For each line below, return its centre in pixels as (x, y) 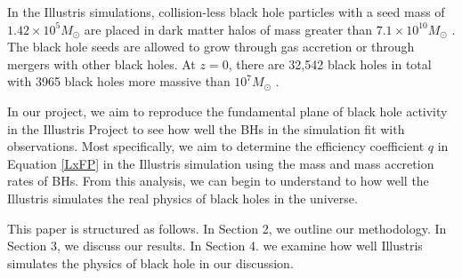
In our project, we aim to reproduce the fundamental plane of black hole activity (227, 111)
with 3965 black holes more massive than (119, 81)
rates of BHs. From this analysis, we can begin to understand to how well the (218, 181)
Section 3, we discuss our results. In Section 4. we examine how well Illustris (215, 246)
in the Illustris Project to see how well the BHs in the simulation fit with (206, 128)
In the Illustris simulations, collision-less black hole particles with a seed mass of (226, 12)
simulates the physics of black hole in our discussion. (150, 262)
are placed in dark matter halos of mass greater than (228, 29)
